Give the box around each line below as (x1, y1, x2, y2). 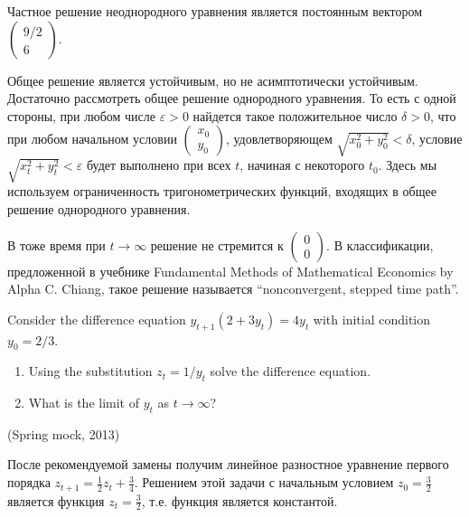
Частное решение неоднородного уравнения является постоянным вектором (7, 2, 423, 20)
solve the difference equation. (210, 362, 371, 381)
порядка (7, 473, 51, 492)
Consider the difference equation (7, 309, 186, 328)
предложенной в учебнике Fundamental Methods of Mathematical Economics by (7, 261, 454, 280)
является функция (7, 491, 105, 510)
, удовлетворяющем (225, 129, 333, 148)
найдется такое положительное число (192, 106, 398, 125)
